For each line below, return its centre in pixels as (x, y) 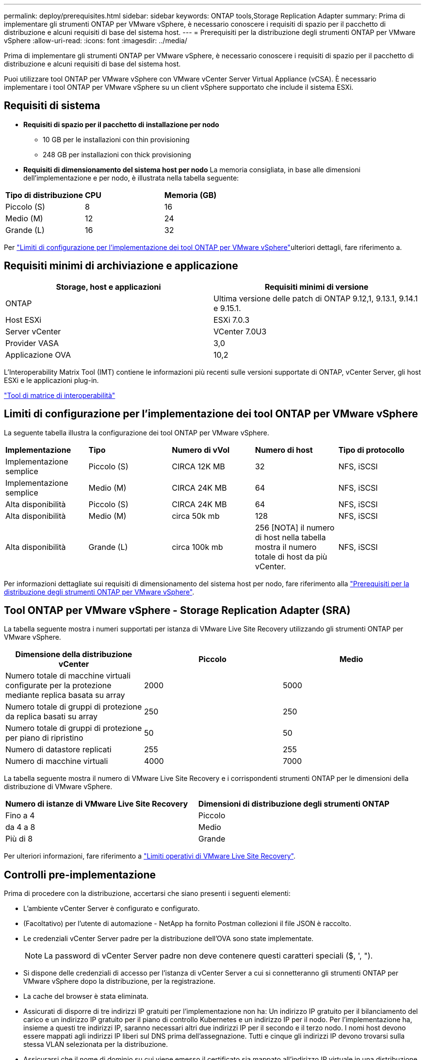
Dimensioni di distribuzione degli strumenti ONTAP (294, 804)
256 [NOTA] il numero (295, 527)
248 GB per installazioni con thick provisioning (117, 154)
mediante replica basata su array (65, 695)
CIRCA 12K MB (198, 466)
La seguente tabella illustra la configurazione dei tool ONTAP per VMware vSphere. (137, 432)
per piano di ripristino (44, 738)
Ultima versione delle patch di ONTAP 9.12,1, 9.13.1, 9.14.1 (316, 298)
